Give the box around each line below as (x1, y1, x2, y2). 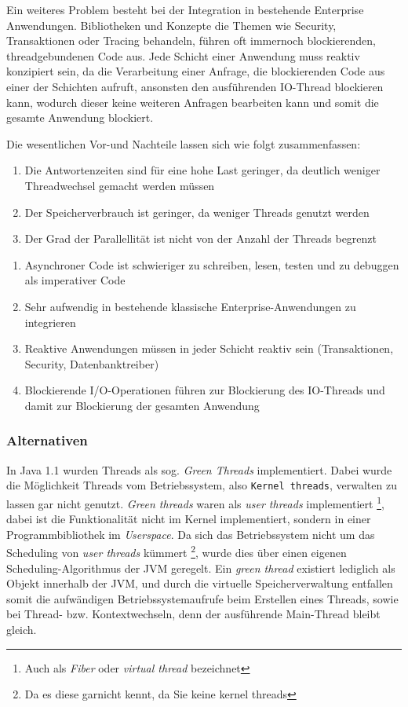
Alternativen (6, 430, 88, 450)
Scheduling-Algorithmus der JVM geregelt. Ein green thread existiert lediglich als (6, 559, 395, 576)
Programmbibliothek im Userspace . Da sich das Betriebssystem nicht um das (6, 526, 375, 542)
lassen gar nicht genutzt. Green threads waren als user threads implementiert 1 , (6, 493, 384, 511)
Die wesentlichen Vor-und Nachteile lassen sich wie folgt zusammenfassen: (6, 135, 361, 152)
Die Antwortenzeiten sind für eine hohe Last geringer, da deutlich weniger (24, 162, 381, 178)
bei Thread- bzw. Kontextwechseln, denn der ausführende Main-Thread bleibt (6, 606, 381, 622)
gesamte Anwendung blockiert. (6, 109, 154, 126)
